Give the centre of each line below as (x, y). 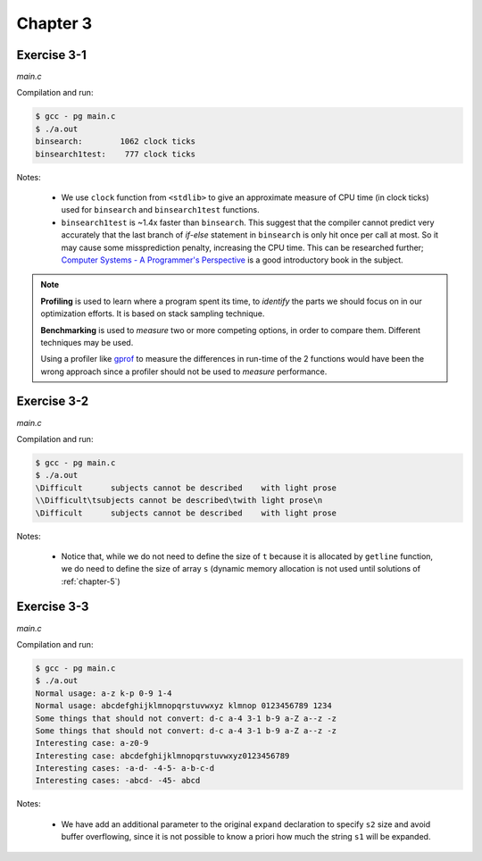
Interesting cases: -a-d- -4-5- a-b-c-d (125, 769)
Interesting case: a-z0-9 (92, 743)
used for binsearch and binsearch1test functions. (160, 210)
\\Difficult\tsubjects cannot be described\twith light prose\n (179, 501)
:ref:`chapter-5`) (91, 581)
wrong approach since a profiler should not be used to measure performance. (184, 372)
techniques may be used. (87, 342)
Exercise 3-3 (53, 607)
